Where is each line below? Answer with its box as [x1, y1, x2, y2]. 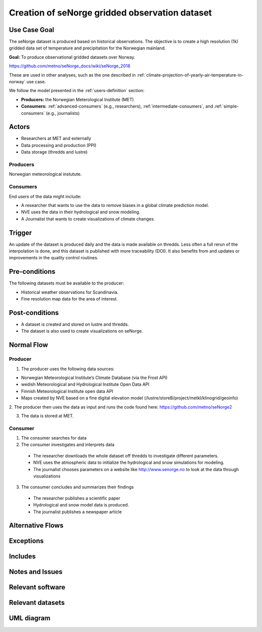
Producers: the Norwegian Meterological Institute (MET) [21, 96, 134, 102]
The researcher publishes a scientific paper [33, 495, 121, 501]
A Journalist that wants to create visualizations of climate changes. [21, 216, 155, 221]
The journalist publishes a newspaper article [33, 509, 122, 515]
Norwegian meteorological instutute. [9, 171, 82, 177]
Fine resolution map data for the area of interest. [21, 296, 118, 302]
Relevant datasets [9, 599, 65, 607]
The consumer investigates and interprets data [21, 442, 115, 448]
